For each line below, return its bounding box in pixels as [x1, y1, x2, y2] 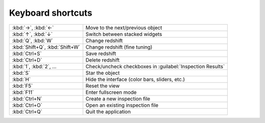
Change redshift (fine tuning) [85, 43, 153, 50]
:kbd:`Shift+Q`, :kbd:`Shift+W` [12, 43, 80, 50]
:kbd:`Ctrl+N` [12, 95, 43, 102]
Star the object [85, 69, 120, 76]
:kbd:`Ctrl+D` [12, 57, 42, 63]
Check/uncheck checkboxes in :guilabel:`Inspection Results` [85, 63, 225, 70]
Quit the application [85, 108, 131, 115]
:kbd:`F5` [12, 82, 33, 89]
